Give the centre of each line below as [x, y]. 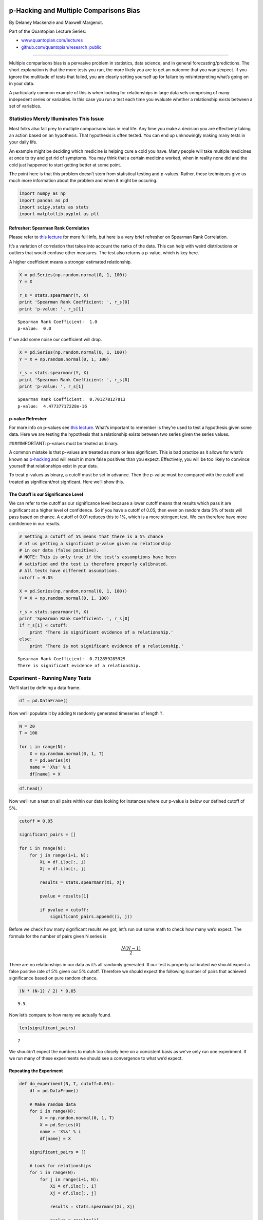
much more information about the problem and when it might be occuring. [83, 181]
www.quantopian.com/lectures [52, 40]
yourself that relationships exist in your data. [54, 466]
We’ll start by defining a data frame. [45, 688]
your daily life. [23, 142]
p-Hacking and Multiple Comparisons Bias [75, 10]
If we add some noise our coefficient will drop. [56, 340]
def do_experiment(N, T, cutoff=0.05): [67, 1084]
